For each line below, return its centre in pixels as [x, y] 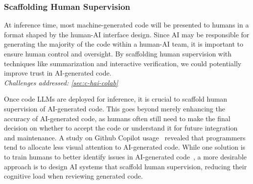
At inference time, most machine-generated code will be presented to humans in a [126, 25]
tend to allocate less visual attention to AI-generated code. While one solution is [125, 147]
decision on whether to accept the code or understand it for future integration [121, 128]
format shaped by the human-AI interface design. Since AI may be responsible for [127, 34]
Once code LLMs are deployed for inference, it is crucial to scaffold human [116, 99]
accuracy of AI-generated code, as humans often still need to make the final [117, 118]
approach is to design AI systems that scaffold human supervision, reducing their [126, 166]
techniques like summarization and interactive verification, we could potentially [123, 63]
